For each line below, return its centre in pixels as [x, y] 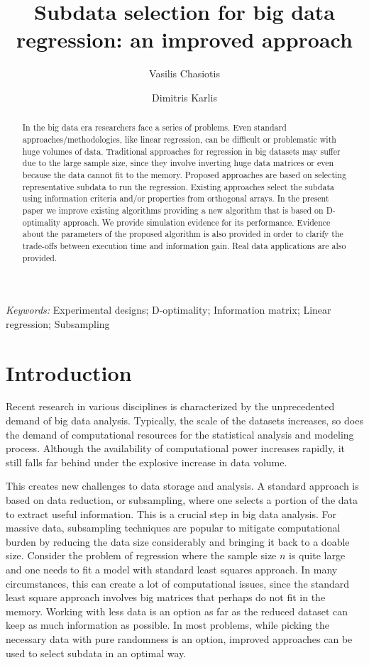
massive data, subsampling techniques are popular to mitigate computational [173, 528]
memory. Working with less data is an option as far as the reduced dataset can [177, 611]
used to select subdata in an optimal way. [96, 653]
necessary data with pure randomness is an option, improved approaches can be [179, 638]
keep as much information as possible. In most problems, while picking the [167, 625]
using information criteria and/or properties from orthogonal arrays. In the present [176, 198]
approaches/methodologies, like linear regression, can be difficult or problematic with [179, 139]
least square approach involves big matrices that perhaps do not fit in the [166, 597]
